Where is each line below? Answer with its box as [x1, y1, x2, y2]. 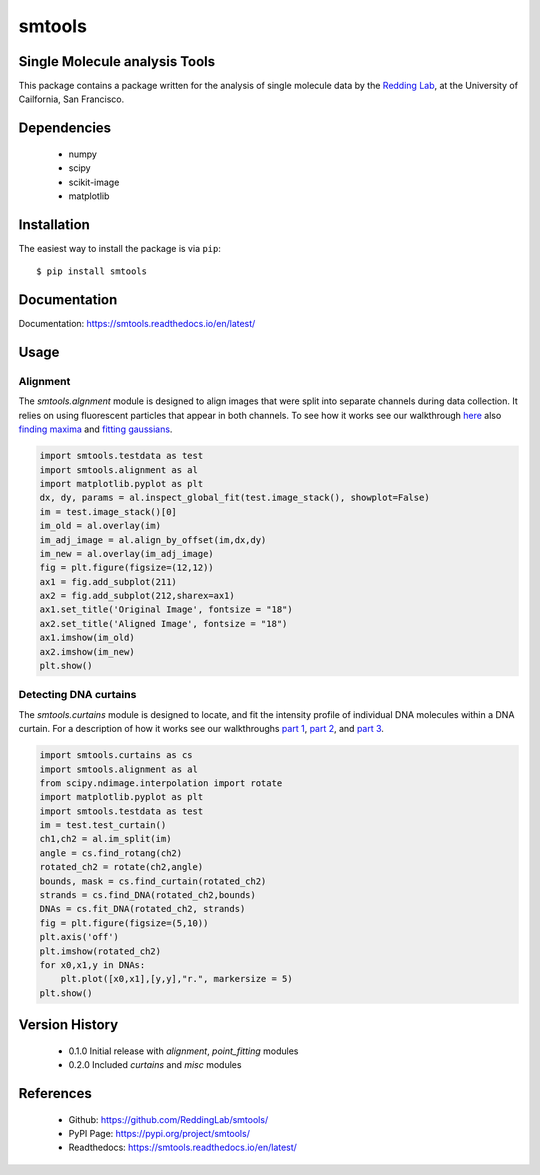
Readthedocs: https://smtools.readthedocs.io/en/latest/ [68, 1141, 297, 1154]
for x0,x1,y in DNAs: [39, 959, 146, 970]
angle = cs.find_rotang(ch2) [39, 847, 183, 859]
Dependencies [18, 120, 112, 137]
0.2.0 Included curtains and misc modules [68, 1059, 242, 1071]
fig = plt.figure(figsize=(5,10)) [39, 917, 209, 929]
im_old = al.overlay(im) [39, 520, 162, 532]
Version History [18, 1016, 119, 1034]
